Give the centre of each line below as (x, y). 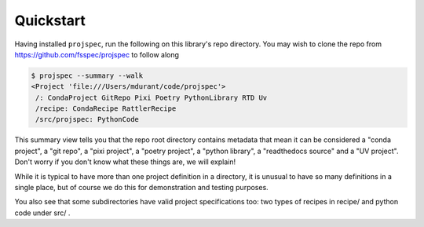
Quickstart (50, 20)
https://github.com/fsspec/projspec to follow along (97, 54)
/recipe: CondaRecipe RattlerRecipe (106, 109)
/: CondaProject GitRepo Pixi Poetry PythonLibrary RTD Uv (152, 97)
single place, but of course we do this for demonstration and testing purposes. (141, 188)
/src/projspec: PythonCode (87, 119)
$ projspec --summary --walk (87, 75)
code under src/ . (42, 213)
